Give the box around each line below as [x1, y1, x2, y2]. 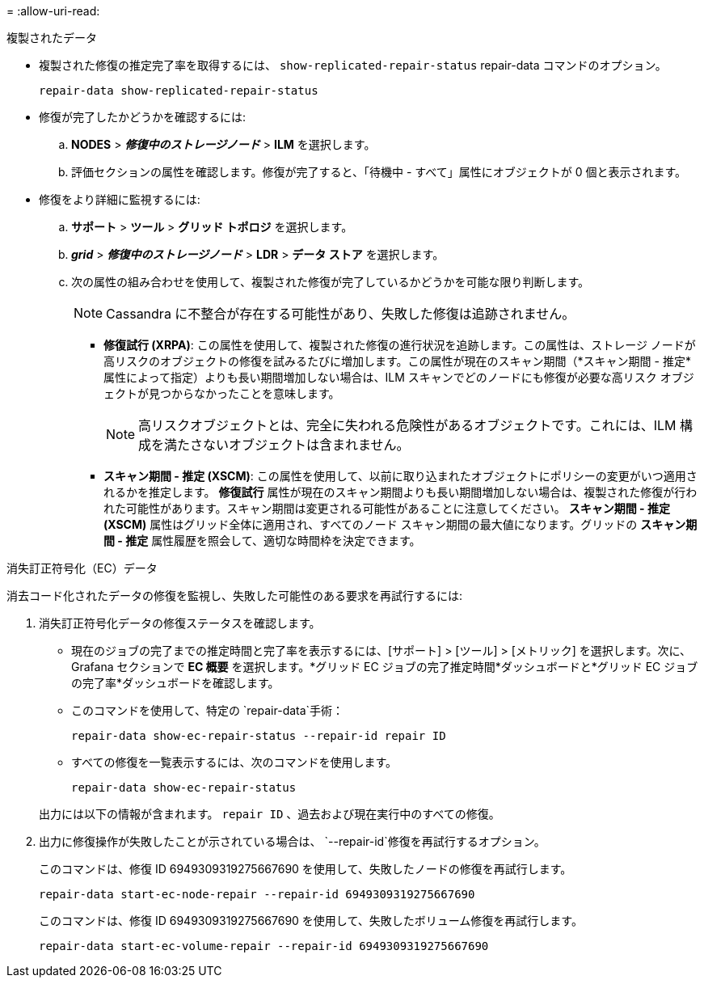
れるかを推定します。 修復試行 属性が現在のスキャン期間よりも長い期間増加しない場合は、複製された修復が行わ [103, 485, 698, 499]
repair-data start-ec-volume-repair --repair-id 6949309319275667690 [39, 940, 489, 952]
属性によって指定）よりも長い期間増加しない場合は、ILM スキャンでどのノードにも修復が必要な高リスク [103, 370, 657, 384]
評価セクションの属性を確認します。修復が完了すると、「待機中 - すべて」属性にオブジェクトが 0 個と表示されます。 [71, 165, 687, 179]
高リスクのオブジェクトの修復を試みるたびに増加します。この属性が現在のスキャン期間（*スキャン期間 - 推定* [103, 354, 691, 368]
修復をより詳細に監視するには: [39, 192, 200, 206]
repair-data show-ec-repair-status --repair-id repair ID [71, 729, 446, 742]
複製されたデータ [6, 31, 97, 44]
